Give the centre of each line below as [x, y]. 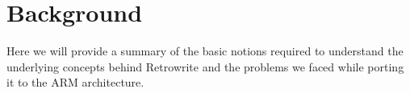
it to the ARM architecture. [75, 82]
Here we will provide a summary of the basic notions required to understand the [205, 51]
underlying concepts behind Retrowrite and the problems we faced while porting [205, 66]
